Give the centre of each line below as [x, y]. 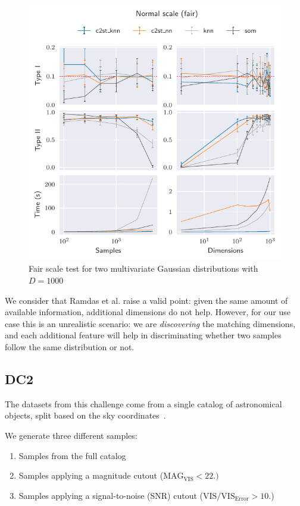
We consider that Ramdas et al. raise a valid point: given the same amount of [146, 300]
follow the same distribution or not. [70, 347]
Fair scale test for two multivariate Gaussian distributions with [143, 268]
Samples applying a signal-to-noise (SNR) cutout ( [111, 495]
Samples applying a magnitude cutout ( [91, 475]
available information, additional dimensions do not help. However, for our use [148, 312]
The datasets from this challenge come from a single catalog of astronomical [143, 403]
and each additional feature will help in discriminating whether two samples [143, 335]
